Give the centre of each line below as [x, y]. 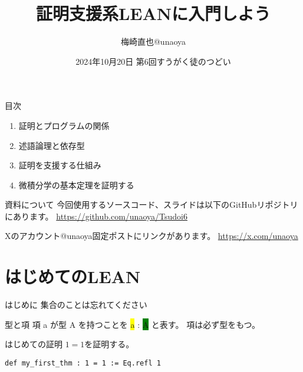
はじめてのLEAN [73, 276]
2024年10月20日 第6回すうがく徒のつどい [153, 61]
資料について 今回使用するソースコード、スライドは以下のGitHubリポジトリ [151, 205]
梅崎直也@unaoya [153, 41]
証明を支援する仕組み [60, 165]
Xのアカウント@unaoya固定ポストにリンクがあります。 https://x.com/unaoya [151, 236]
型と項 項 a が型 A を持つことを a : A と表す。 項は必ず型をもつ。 [133, 324]
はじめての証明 [34, 344]
